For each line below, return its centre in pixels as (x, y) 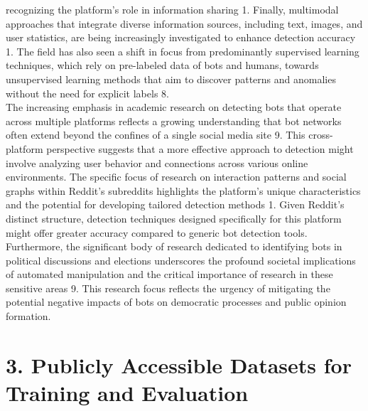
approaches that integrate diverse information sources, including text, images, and (184, 23)
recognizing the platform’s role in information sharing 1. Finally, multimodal (172, 9)
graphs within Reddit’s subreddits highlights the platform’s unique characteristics (183, 190)
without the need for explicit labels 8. (87, 93)
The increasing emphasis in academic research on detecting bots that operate (174, 107)
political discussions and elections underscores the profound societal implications (181, 260)
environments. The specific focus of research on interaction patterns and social (176, 177)
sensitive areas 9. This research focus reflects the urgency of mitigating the (168, 288)
